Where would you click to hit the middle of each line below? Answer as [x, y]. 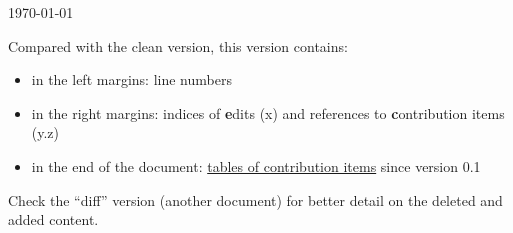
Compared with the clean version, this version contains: [178, 45]
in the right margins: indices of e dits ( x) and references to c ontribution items [268, 112]
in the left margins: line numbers [131, 79]
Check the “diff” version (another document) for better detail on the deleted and [255, 199]
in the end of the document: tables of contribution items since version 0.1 [256, 165]
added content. [53, 219]
